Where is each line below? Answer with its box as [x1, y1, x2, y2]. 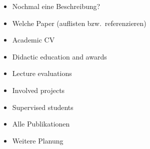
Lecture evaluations [12, 68, 72, 78]
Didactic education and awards [12, 51, 107, 61]
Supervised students [12, 101, 73, 112]
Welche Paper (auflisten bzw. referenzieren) [12, 17, 146, 28]
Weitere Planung [12, 135, 63, 145]
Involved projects [12, 84, 65, 95]
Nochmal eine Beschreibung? [12, 1, 100, 11]
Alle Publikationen [12, 118, 70, 129]
